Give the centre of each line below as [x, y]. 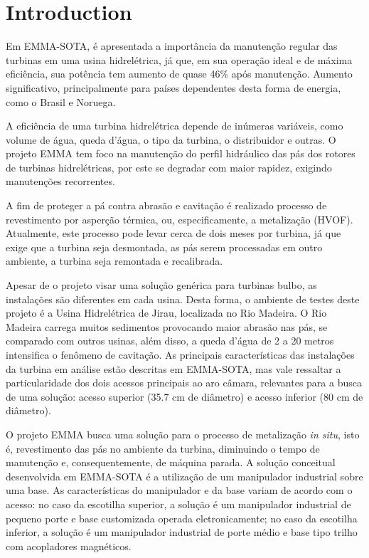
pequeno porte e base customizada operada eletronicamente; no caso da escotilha [182, 518]
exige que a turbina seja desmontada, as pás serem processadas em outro [164, 247]
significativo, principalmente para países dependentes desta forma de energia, [173, 87]
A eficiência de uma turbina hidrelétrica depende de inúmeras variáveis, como [175, 126]
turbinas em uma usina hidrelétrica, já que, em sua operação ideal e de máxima [179, 59]
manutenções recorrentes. [60, 181]
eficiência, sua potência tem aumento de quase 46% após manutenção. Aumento [179, 74]
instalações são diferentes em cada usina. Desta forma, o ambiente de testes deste [183, 299]
